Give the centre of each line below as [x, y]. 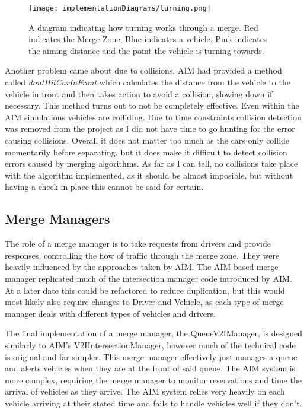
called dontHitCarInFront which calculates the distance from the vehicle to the [148, 82]
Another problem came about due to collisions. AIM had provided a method [143, 70]
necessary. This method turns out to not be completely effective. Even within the [152, 105]
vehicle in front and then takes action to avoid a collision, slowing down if [139, 93]
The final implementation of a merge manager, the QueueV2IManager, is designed [153, 333]
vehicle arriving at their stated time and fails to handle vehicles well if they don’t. [153, 403]
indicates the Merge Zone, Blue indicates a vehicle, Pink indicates [148, 39]
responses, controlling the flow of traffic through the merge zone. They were [142, 255]
